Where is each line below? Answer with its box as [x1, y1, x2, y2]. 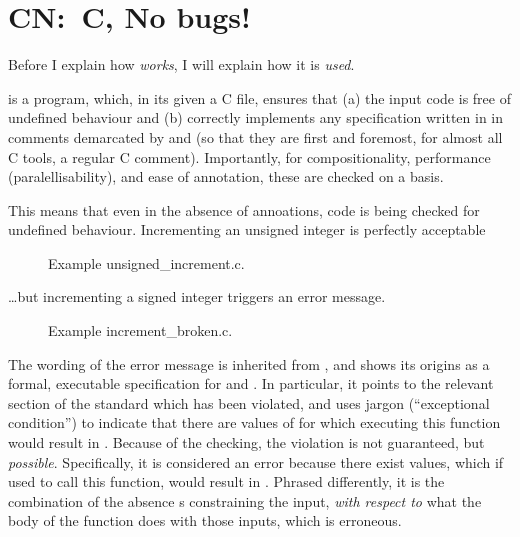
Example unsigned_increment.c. [48, 252, 245, 273]
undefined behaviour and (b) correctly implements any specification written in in [8, 107, 504, 128]
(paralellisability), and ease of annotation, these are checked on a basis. [8, 166, 444, 187]
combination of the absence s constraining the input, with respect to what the [8, 490, 482, 511]
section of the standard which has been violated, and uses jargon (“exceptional [8, 392, 490, 413]
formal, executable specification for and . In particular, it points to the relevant [8, 373, 494, 394]
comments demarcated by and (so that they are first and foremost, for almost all [8, 126, 503, 147]
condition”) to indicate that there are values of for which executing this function [8, 412, 501, 433]
